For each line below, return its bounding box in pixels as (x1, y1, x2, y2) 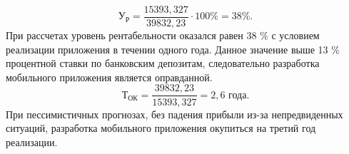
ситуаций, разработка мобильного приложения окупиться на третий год (6, 120, 316, 135)
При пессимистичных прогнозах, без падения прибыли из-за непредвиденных (6, 106, 343, 121)
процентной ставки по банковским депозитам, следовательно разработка (6, 56, 320, 71)
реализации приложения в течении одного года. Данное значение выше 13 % (6, 41, 340, 56)
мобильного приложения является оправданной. (6, 69, 213, 84)
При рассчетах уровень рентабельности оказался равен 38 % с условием (6, 28, 320, 43)
